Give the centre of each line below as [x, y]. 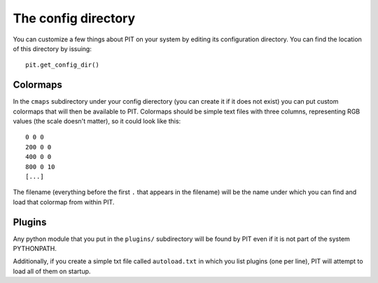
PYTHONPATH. [35, 249]
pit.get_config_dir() [62, 65]
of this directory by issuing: [52, 48]
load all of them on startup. [52, 271]
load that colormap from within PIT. [64, 202]
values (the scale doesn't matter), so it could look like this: [97, 121]
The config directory [74, 18]
